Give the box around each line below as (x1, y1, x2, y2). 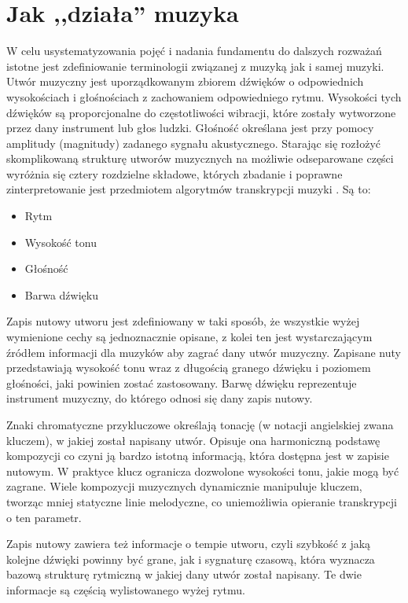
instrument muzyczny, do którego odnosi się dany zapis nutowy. (6, 390, 313, 406)
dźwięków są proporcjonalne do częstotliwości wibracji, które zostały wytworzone (6, 104, 396, 120)
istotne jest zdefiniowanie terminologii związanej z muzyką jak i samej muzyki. (6, 57, 384, 74)
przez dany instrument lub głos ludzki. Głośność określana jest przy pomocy (6, 119, 374, 136)
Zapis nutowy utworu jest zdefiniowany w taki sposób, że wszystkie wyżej (6, 313, 360, 329)
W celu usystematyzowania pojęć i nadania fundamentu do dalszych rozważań (6, 42, 382, 59)
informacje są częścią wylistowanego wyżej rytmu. (6, 581, 245, 597)
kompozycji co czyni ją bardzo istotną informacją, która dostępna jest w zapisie (6, 447, 389, 464)
